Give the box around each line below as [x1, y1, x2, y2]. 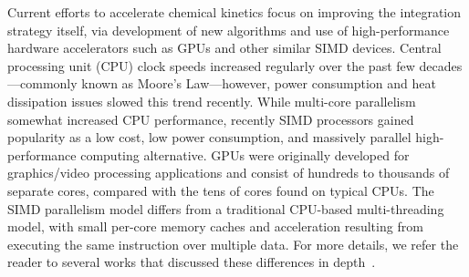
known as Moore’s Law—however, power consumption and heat [81, 74, 436, 93]
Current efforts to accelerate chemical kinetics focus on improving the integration [7, 3, 462, 21]
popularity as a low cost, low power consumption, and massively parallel [7, 128, 412, 147]
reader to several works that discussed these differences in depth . [7, 252, 376, 272]
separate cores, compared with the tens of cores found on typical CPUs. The [7, 180, 434, 200]
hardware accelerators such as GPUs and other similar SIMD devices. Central [7, 38, 442, 57]
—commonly [7, 74, 78, 93]
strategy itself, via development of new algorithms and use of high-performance [7, 20, 450, 39]
